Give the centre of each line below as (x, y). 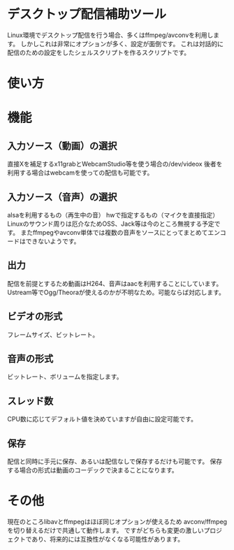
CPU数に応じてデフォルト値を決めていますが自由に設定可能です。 (102, 419)
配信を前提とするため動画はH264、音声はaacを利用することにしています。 (115, 283)
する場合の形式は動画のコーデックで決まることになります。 (93, 470)
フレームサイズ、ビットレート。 (53, 334)
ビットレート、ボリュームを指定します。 (65, 377)
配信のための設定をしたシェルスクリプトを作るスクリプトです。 (99, 52)
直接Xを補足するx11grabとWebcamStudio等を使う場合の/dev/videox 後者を (115, 164)
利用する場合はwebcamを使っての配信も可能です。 (80, 173)
